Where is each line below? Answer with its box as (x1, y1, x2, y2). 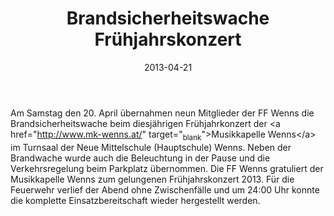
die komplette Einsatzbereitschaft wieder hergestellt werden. (10, 194, 261, 206)
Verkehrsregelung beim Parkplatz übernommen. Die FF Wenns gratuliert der (10, 162, 324, 174)
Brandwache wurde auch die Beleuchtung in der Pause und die (10, 152, 271, 164)
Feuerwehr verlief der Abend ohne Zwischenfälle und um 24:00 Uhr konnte (10, 183, 320, 196)
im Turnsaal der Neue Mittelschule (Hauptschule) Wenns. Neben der (10, 141, 292, 153)
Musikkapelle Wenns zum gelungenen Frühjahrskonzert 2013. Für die (10, 173, 295, 185)
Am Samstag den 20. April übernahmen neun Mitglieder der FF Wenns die (10, 107, 315, 119)
